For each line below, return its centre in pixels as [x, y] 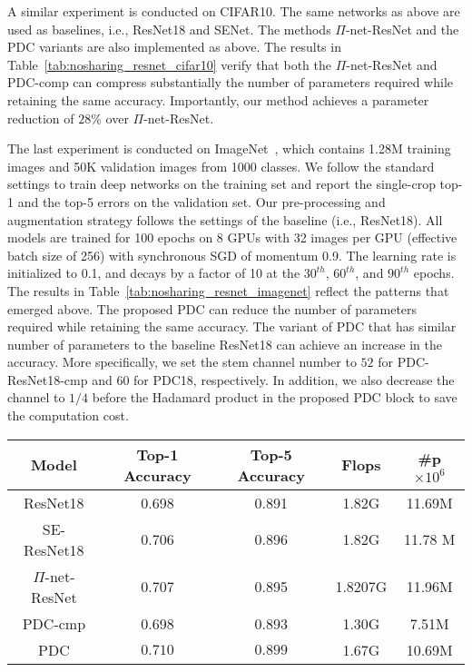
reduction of [41, 118]
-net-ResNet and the [402, 29]
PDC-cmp [54, 623]
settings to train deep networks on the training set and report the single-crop [221, 184]
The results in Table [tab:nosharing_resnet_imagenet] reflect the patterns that [228, 290]
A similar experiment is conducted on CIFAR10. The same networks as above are [234, 11]
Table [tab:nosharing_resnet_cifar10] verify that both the [169, 64]
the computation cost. [68, 415]
